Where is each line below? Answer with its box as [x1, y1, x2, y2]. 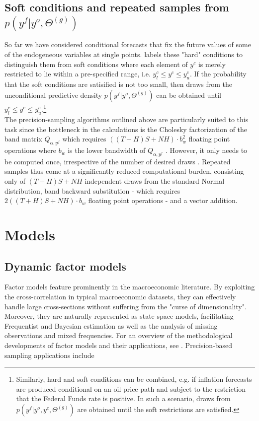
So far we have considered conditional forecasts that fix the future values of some [4, 39, 251, 50]
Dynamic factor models [4, 258, 126, 274]
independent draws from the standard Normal [85, 176, 225, 186]
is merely [198, 59, 226, 69]
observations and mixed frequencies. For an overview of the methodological [4, 330, 233, 341]
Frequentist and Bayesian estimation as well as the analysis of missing [4, 320, 218, 331]
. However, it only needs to [165, 145, 248, 155]
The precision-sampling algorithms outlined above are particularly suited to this [4, 114, 249, 125]
